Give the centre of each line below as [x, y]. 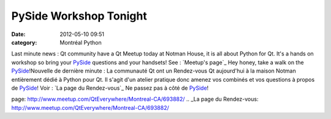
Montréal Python [81, 42]
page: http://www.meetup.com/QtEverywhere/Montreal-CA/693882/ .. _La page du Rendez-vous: [135, 99]
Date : [18, 34]
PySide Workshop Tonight [79, 16]
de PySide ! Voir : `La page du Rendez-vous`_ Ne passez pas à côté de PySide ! [110, 88]
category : [24, 42]
